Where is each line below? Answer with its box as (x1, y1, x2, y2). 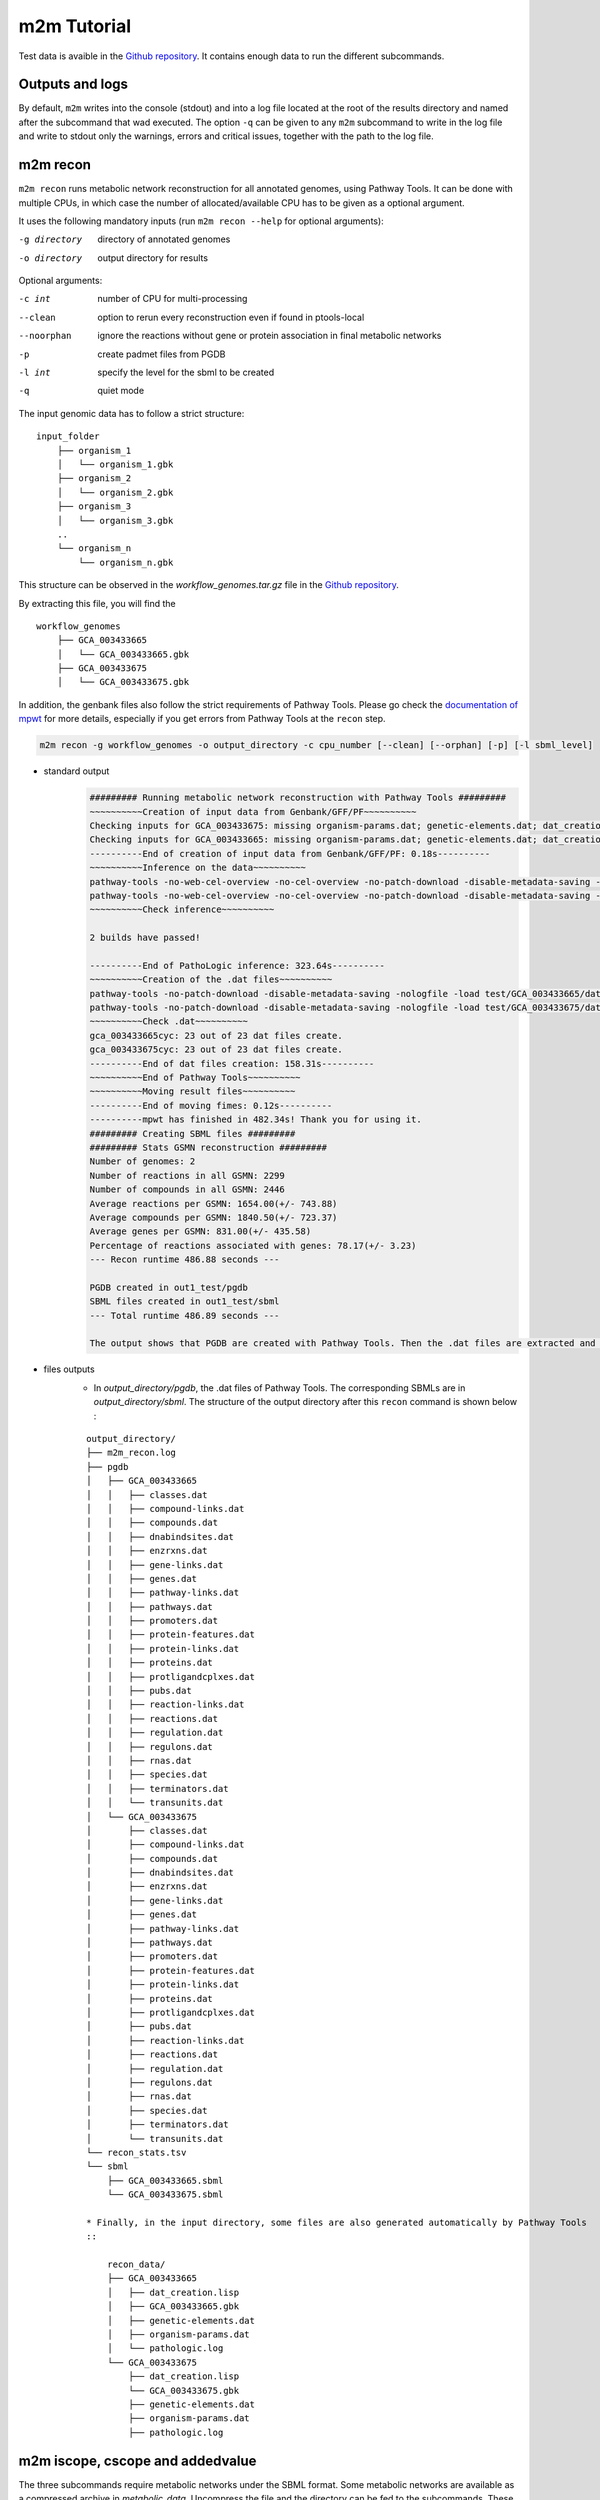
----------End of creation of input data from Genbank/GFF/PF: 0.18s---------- (89, 848, 491, 859)
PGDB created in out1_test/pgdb (89, 1281, 249, 1293)
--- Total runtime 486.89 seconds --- (89, 1310, 280, 1321)
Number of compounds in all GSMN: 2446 (89, 1184, 285, 1195)
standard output (43, 765, 110, 777)
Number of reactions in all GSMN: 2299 (89, 1170, 285, 1181)
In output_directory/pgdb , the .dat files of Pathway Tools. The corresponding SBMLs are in (93, 1381, 466, 1394)
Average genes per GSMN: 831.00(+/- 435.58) (89, 1226, 312, 1237)
